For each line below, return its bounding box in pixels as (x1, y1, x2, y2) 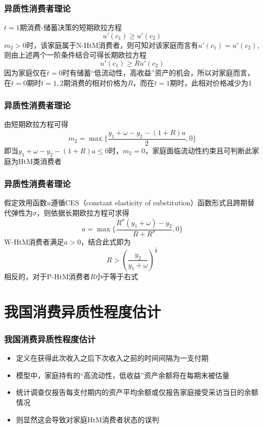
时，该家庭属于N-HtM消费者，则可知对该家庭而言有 (26, 39, 198, 50)
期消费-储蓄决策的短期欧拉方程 (19, 22, 122, 33)
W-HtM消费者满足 (4, 236, 64, 247)
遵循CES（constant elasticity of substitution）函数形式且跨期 (51, 197, 248, 208)
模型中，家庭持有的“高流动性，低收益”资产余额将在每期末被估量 (16, 369, 230, 380)
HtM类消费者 (18, 155, 62, 166)
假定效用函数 (4, 197, 47, 208)
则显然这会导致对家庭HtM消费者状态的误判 (16, 414, 159, 424)
